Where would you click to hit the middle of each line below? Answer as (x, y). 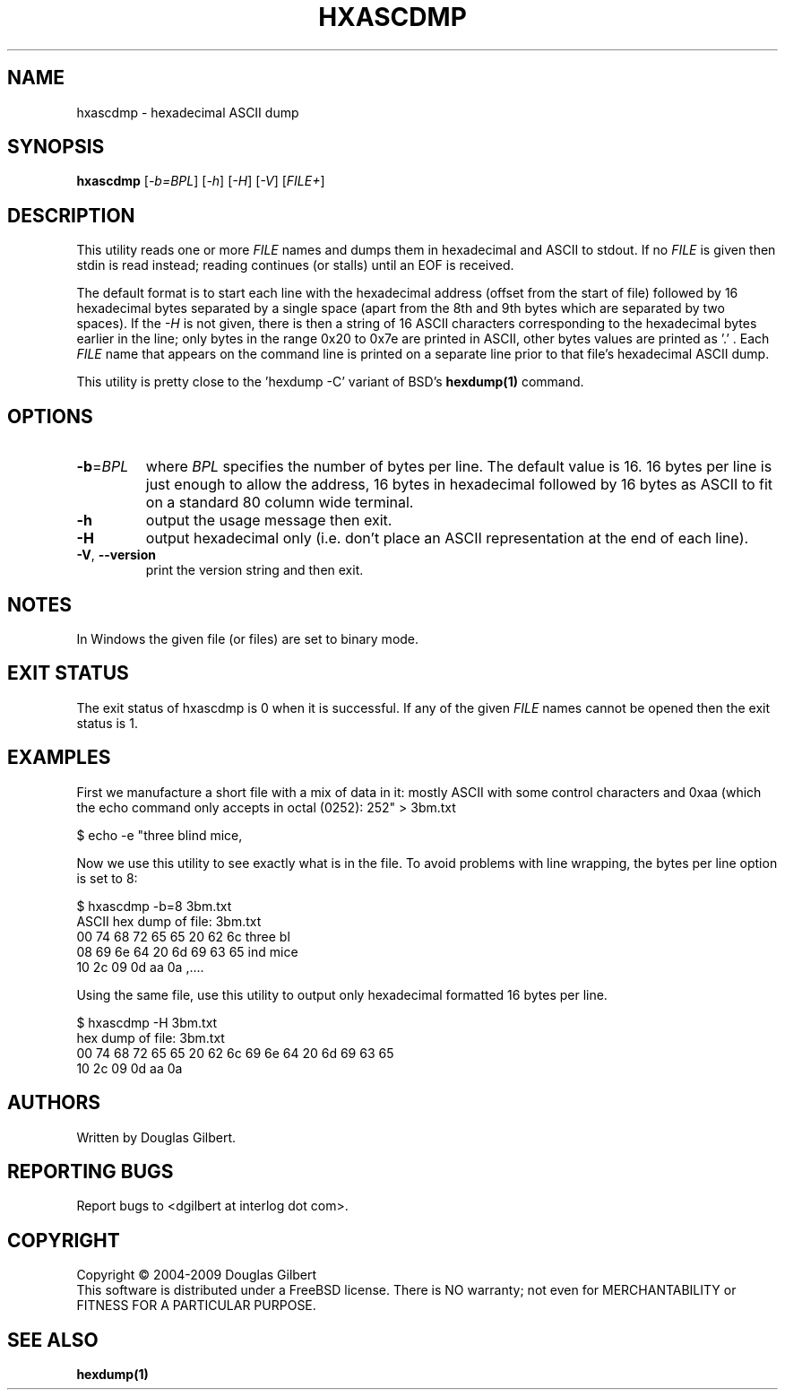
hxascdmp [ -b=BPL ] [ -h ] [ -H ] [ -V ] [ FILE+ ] (201, 181)
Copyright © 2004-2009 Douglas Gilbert (197, 1275)
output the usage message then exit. (269, 521)
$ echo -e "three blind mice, (160, 835)
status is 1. (107, 723)
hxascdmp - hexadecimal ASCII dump (188, 112)
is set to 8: (107, 878)
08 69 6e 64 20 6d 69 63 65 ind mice (187, 951)
